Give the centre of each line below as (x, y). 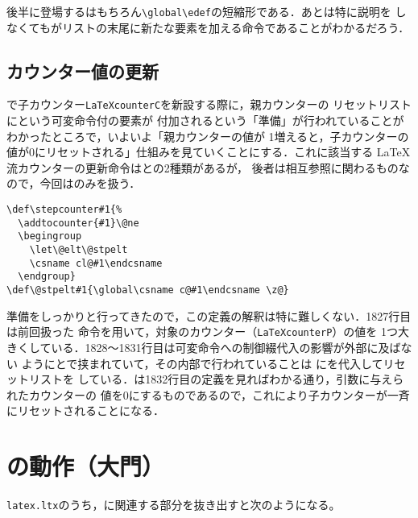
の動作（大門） (86, 466)
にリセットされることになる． (85, 410)
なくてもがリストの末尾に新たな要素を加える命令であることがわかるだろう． (208, 27)
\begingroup (50, 236)
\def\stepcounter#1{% (64, 210)
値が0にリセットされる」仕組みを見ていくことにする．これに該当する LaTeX (209, 152)
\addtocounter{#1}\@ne (79, 223)
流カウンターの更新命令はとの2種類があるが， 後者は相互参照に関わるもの (203, 167)
